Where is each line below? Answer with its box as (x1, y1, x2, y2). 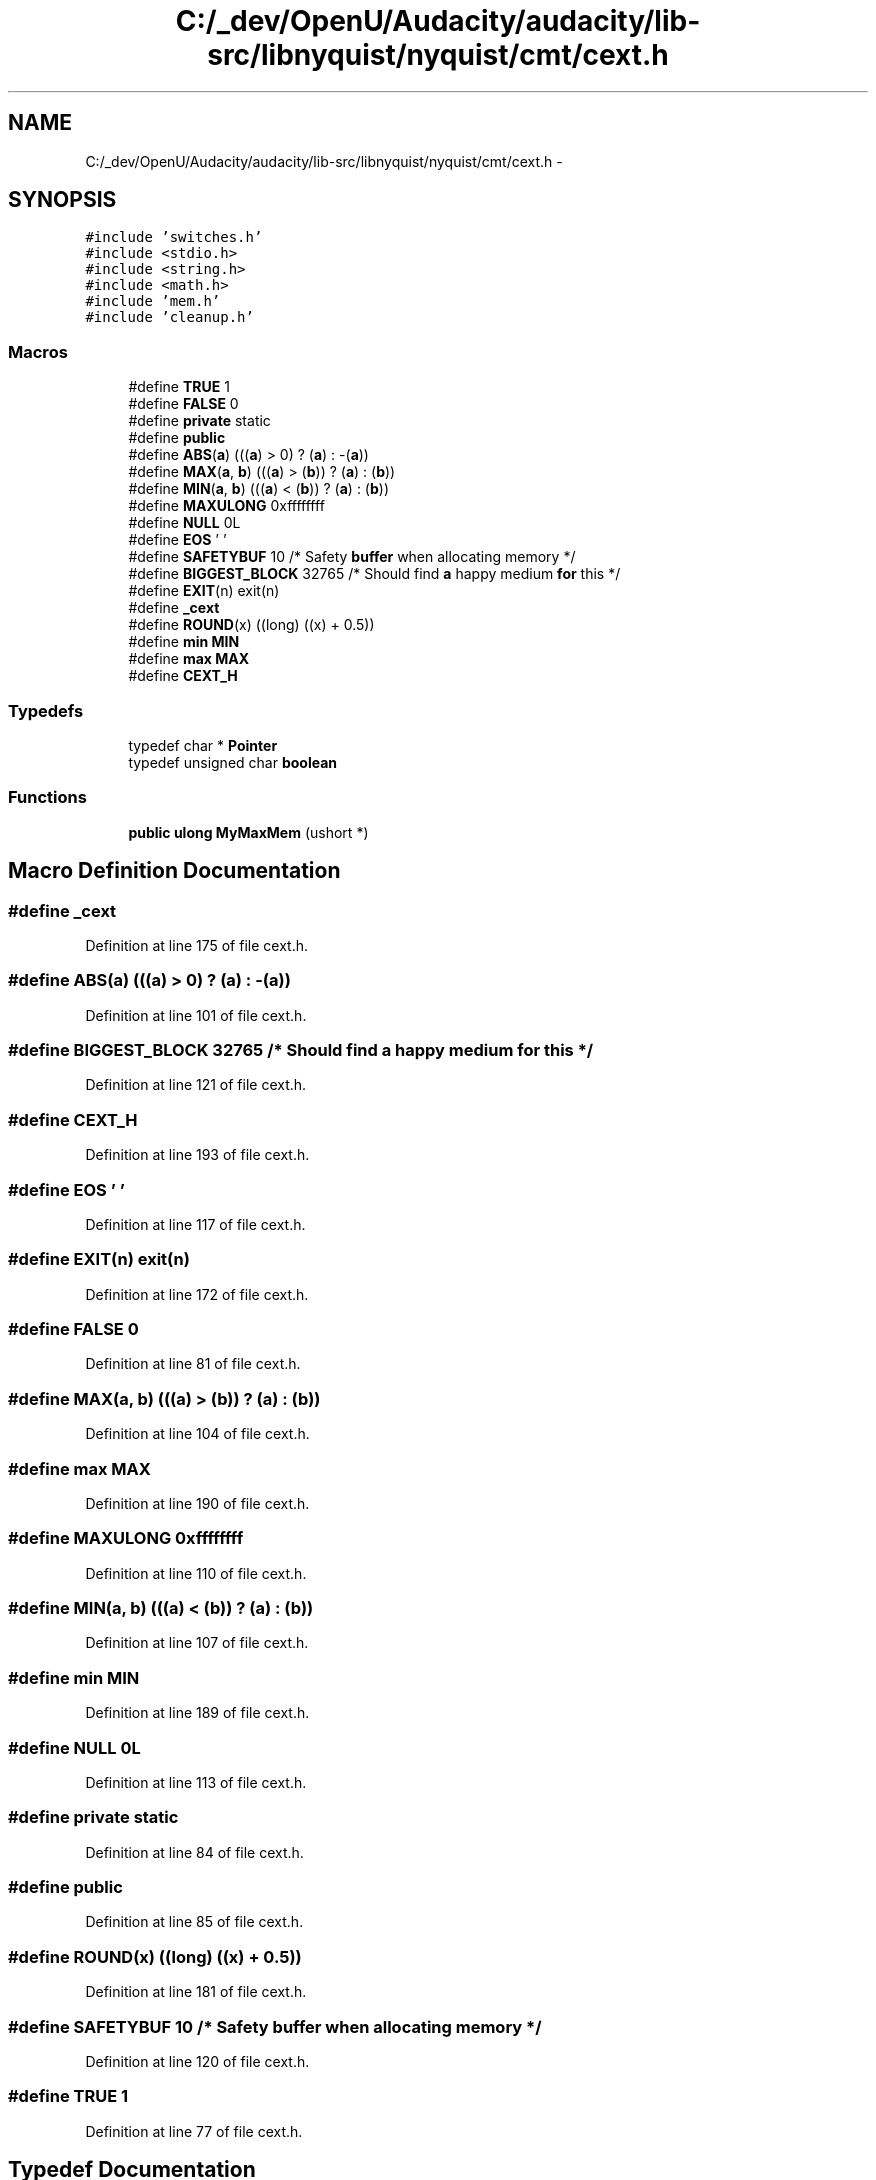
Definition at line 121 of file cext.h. (85, 1076, 307, 1094)
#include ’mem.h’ (85, 293, 221, 310)
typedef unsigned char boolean (128, 753, 338, 771)
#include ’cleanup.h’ (85, 309, 254, 326)
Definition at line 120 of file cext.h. (85, 2052, 310, 2070)
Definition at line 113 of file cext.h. (85, 1773, 307, 1791)
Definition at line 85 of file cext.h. (85, 1913, 304, 1931)
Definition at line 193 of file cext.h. (85, 1146, 310, 1164)
